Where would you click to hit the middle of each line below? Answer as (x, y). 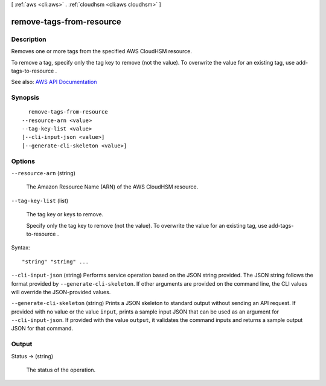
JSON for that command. (42, 329)
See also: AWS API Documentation (54, 82)
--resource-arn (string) (43, 173)
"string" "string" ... (56, 262)
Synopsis (25, 98)
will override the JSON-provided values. (61, 292)
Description (29, 39)
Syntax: (21, 248)
